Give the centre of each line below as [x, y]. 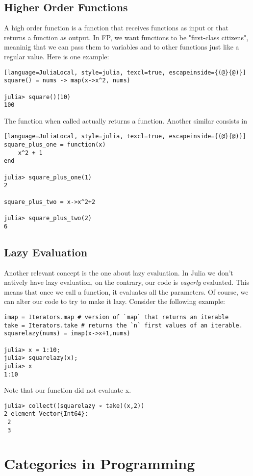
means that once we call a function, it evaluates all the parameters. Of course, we [126, 291]
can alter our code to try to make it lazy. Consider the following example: [114, 301]
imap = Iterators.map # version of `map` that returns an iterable [116, 317]
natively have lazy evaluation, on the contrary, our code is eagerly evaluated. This [127, 282]
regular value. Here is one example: [57, 56]
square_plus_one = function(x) [55, 145]
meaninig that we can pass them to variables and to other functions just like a [122, 47]
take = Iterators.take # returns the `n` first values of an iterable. [123, 325]
